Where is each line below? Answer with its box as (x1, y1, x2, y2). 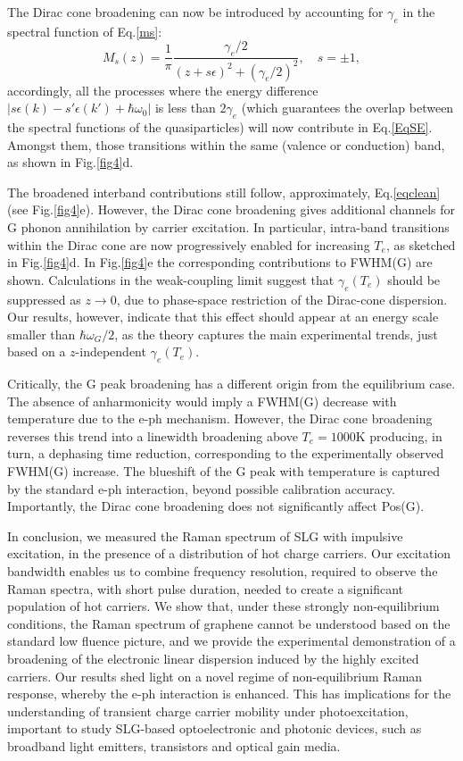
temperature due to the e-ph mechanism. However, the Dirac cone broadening (7, 409, 433, 428)
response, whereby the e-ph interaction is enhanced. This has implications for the (7, 684, 451, 703)
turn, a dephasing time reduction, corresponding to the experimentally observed (7, 444, 444, 463)
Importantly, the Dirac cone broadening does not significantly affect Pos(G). (7, 497, 425, 515)
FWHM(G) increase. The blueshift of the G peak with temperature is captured (7, 462, 440, 481)
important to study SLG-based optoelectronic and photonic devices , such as (7, 719, 422, 738)
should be (387, 270, 441, 289)
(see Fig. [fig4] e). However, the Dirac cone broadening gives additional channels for (7, 200, 456, 219)
